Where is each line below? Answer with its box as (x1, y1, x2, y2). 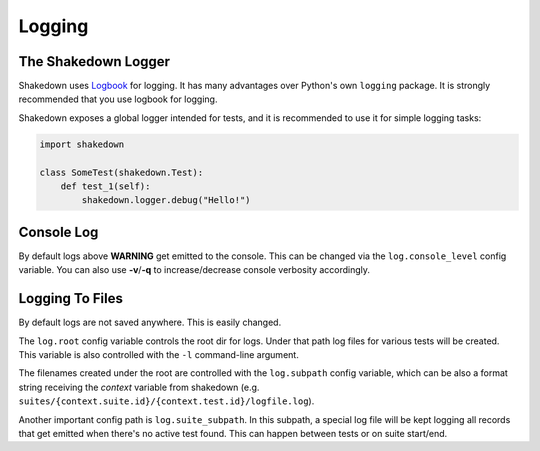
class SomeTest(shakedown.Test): (39, 166, 204, 178)
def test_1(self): (60, 181, 151, 192)
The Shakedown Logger (18, 53, 170, 70)
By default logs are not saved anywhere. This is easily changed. (18, 316, 282, 329)
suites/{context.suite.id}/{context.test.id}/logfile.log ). (18, 395, 315, 407)
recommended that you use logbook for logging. (18, 93, 218, 105)
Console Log (18, 223, 99, 240)
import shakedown (39, 138, 125, 150)
